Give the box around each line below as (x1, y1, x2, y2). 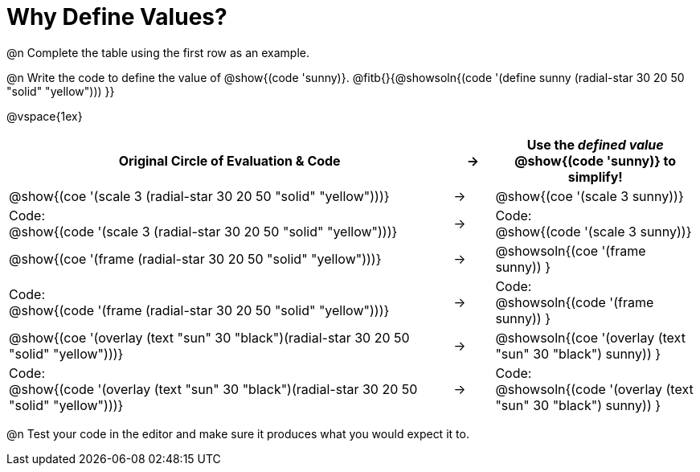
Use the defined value (526, 136, 664, 153)
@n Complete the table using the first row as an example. (6, 45, 309, 60)
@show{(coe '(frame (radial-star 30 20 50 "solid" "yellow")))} (9, 250, 382, 267)
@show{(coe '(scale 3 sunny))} (495, 187, 684, 204)
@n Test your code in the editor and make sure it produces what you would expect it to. (6, 426, 469, 441)
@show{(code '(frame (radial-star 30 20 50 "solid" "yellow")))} (9, 302, 390, 318)
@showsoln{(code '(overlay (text (495, 380, 694, 397)
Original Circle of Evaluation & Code (118, 152, 341, 169)
